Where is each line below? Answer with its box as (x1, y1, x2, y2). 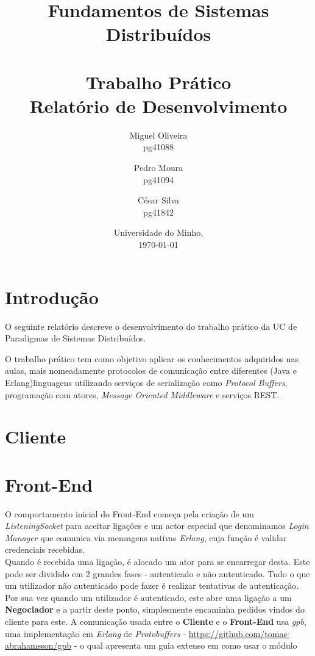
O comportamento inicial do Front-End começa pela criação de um (5, 507, 254, 520)
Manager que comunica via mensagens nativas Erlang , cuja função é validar (5, 531, 287, 544)
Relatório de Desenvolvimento (29, 93, 288, 118)
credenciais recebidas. (5, 543, 85, 556)
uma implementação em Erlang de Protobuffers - (5, 627, 186, 640)
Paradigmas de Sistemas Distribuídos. (5, 332, 146, 344)
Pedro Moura (133, 161, 183, 174)
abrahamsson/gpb (5, 639, 72, 652)
